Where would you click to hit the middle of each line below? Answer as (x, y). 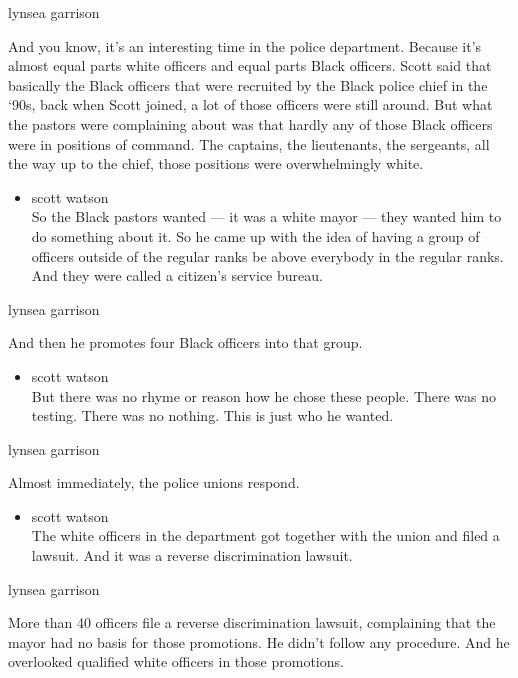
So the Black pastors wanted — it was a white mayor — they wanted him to (266, 216)
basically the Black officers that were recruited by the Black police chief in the (248, 84)
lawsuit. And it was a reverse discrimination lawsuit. (192, 555)
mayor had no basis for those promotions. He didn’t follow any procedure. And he (259, 641)
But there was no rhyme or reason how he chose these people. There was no (264, 395)
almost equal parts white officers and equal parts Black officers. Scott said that (250, 65)
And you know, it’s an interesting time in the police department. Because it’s (245, 45)
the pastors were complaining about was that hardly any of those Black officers (250, 123)
